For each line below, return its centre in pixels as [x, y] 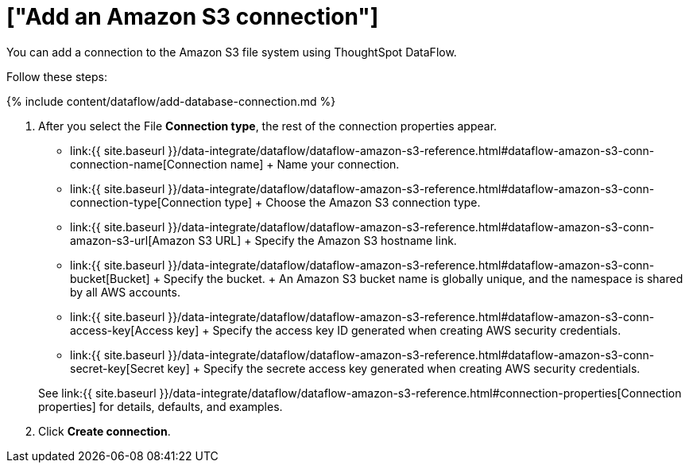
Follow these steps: [57, 76]
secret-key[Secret [117, 368]
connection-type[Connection [146, 202]
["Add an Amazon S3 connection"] [193, 17]
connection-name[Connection [149, 164]
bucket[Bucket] [110, 278]
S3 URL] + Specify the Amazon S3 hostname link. [327, 240]
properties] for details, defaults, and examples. [161, 406]
